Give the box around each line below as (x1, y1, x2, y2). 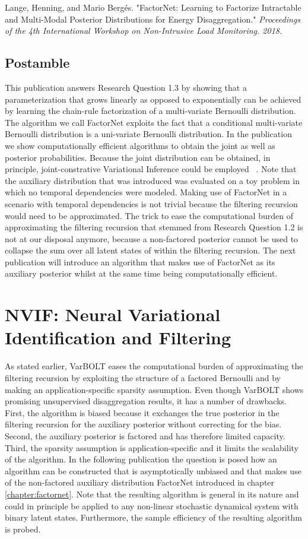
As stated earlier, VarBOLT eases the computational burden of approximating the (5, 360, 303, 372)
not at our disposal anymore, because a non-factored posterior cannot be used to (5, 232, 299, 245)
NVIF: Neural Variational (5, 302, 221, 326)
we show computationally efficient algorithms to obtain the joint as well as (5, 139, 275, 151)
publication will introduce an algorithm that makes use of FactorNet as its (5, 255, 275, 268)
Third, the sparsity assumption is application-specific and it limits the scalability (5, 441, 299, 454)
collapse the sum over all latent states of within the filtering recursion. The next (5, 244, 296, 256)
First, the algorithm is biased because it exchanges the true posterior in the (5, 406, 280, 418)
